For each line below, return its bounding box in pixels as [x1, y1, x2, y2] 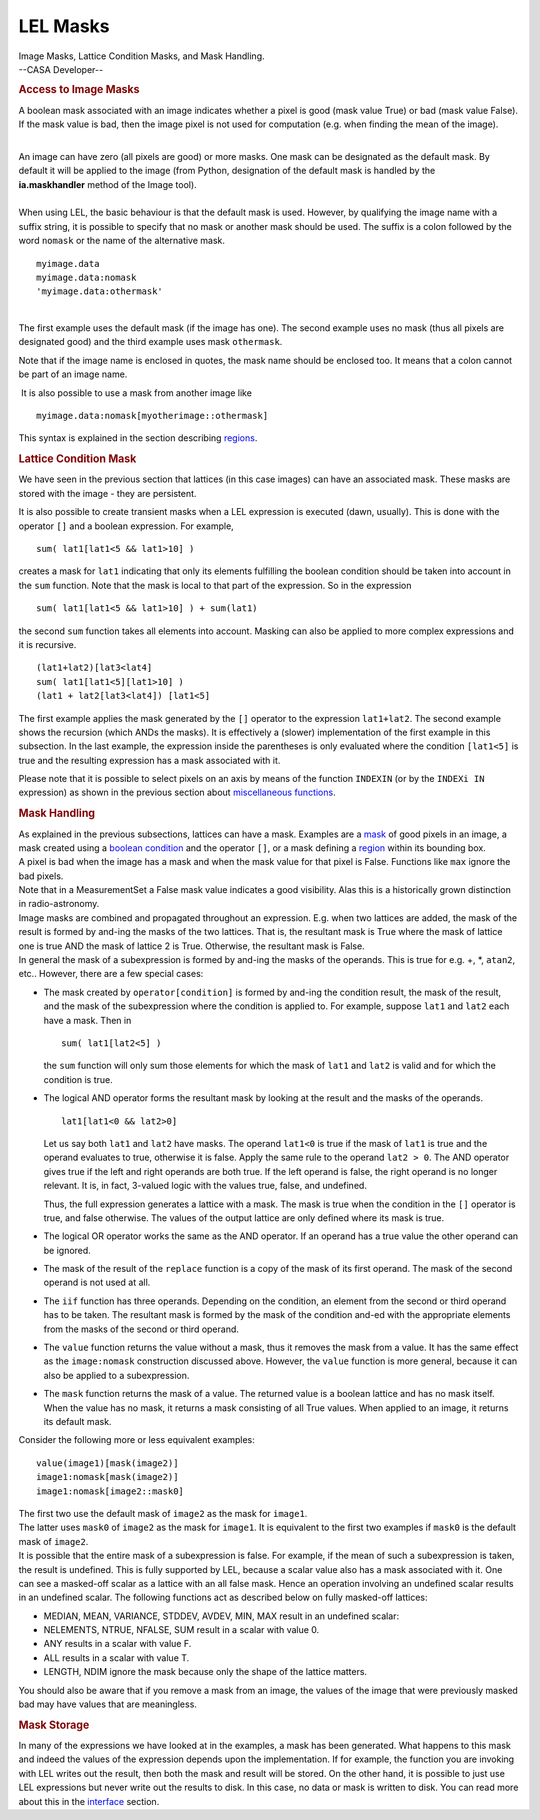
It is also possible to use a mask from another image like [20, 386, 252, 399]
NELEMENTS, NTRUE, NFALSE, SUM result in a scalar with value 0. [43, 1624, 320, 1636]
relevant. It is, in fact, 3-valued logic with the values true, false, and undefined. [43, 1180, 367, 1192]
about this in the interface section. [18, 1795, 160, 1807]
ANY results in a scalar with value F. [43, 1638, 192, 1650]
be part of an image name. [18, 368, 128, 380]
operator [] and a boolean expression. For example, [18, 520, 234, 532]
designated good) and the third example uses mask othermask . [18, 336, 283, 348]
